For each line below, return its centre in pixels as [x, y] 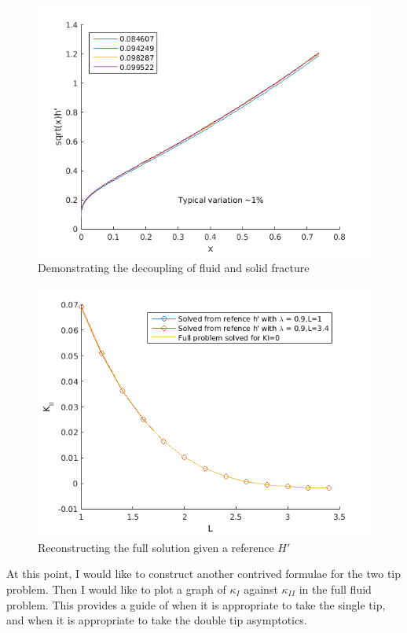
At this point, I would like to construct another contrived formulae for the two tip [204, 574]
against [261, 589]
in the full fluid [335, 589]
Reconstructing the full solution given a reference [156, 547]
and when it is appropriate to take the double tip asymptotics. [157, 620]
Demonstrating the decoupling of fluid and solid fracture [174, 267]
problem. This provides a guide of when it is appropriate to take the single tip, [196, 604]
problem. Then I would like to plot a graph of [116, 589]
